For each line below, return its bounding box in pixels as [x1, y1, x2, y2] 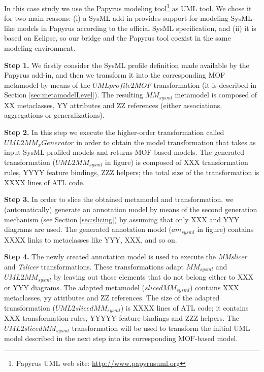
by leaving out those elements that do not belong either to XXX [53, 272, 254, 282]
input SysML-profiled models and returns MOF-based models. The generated [4, 147, 245, 157]
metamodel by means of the [4, 79, 90, 90]
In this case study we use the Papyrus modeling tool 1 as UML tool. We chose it [4, 2, 252, 13]
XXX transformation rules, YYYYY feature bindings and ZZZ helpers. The [4, 313, 239, 323]
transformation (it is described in [153, 79, 257, 90]
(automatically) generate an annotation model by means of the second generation [4, 204, 257, 215]
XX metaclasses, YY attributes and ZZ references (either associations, [4, 99, 222, 110]
